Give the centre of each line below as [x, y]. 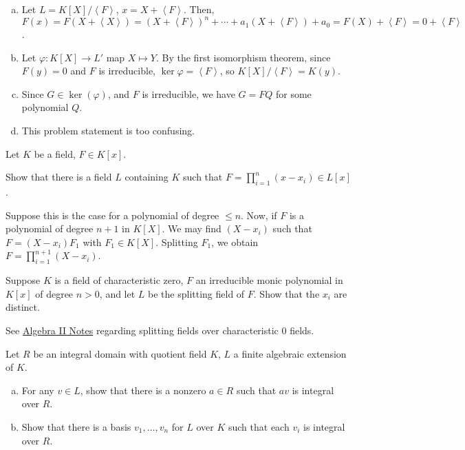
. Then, [199, 9]
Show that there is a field [59, 177]
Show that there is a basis [76, 426]
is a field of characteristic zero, [119, 280]
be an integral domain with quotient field [120, 353]
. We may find [192, 228]
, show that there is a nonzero [143, 390]
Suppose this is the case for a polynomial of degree [112, 215]
